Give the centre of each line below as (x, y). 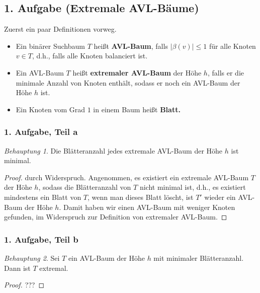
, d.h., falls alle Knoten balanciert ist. (90, 56)
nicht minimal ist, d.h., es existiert (193, 187)
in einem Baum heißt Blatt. (137, 109)
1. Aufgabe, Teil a (41, 132)
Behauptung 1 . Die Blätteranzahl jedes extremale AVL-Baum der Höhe (113, 150)
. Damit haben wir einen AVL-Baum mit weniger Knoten (147, 207)
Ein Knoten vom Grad (51, 109)
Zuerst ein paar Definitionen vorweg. (60, 29)
